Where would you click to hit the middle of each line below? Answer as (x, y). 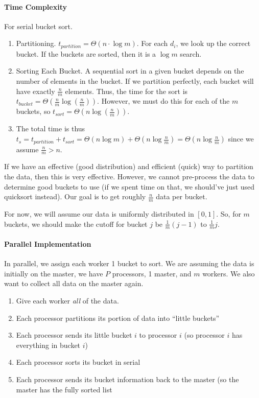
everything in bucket (48, 345)
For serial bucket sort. (38, 26)
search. (191, 53)
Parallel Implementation (48, 243)
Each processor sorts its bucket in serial (78, 362)
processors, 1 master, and (152, 273)
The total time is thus (51, 128)
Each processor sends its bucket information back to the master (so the (127, 379)
